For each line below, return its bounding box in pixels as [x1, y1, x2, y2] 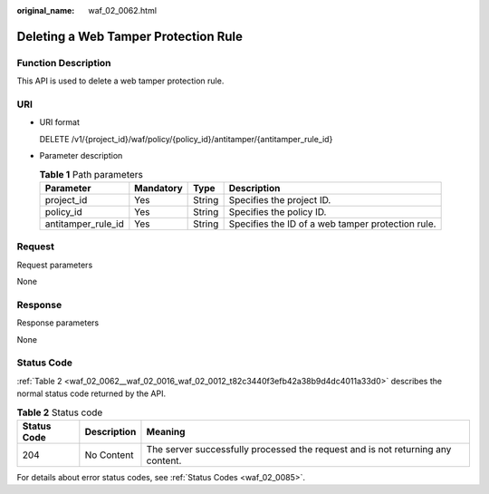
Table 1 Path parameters [39, 168, 144, 180]
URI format [39, 117, 81, 128]
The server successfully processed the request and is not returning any [146, 442, 452, 455]
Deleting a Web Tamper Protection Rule [16, 28, 244, 44]
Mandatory [134, 181, 183, 194]
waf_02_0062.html [88, 5, 158, 15]
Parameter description [39, 150, 123, 161]
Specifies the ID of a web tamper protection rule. [228, 218, 436, 230]
